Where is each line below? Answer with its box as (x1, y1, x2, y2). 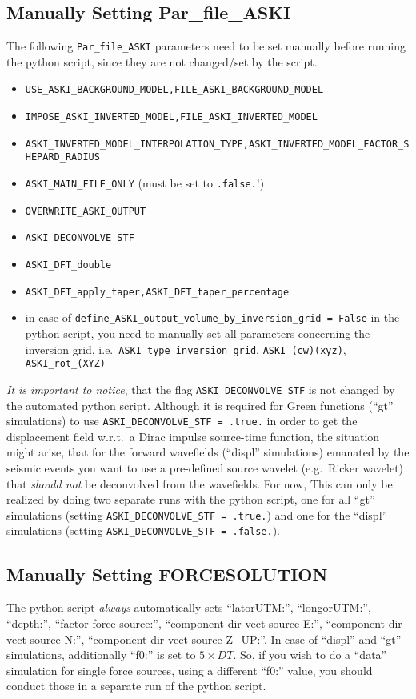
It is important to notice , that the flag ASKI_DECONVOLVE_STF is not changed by (6, 380, 395, 397)
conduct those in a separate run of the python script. (6, 677, 266, 694)
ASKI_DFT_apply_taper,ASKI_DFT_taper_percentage (25, 286, 290, 298)
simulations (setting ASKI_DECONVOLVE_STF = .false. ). (6, 522, 281, 539)
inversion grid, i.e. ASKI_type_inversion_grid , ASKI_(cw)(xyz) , (25, 340, 346, 357)
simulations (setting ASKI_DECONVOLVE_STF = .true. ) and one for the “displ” (6, 506, 388, 523)
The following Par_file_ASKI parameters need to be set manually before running (6, 38, 406, 54)
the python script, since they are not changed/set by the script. (6, 53, 318, 70)
